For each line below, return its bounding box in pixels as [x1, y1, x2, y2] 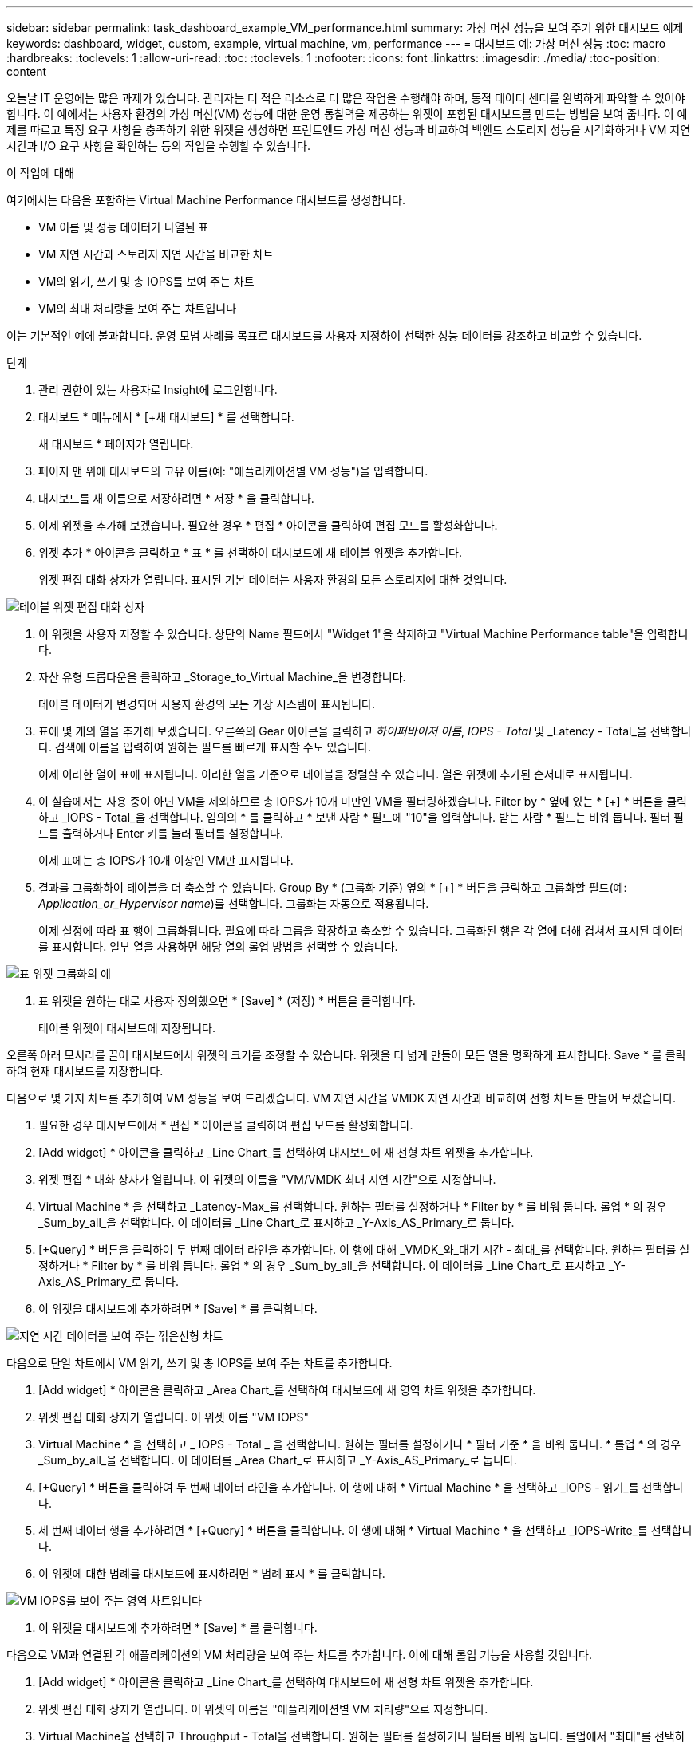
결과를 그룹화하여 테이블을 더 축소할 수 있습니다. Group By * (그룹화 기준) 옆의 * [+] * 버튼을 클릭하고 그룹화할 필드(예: [38, 881, 627, 894]
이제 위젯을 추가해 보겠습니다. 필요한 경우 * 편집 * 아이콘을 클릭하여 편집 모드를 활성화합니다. [38, 518, 498, 532]
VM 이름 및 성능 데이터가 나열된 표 [38, 220, 209, 234]
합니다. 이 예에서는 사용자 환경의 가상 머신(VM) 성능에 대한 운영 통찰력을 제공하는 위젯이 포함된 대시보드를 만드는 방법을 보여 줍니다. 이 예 [6, 107, 688, 120]
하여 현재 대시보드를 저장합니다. [6, 1064, 164, 1078]
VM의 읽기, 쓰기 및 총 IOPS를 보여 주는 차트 [38, 274, 255, 288]
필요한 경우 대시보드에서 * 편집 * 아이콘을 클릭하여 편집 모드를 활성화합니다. [38, 1118, 413, 1132]
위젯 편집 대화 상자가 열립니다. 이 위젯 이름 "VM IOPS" [38, 1410, 310, 1424]
